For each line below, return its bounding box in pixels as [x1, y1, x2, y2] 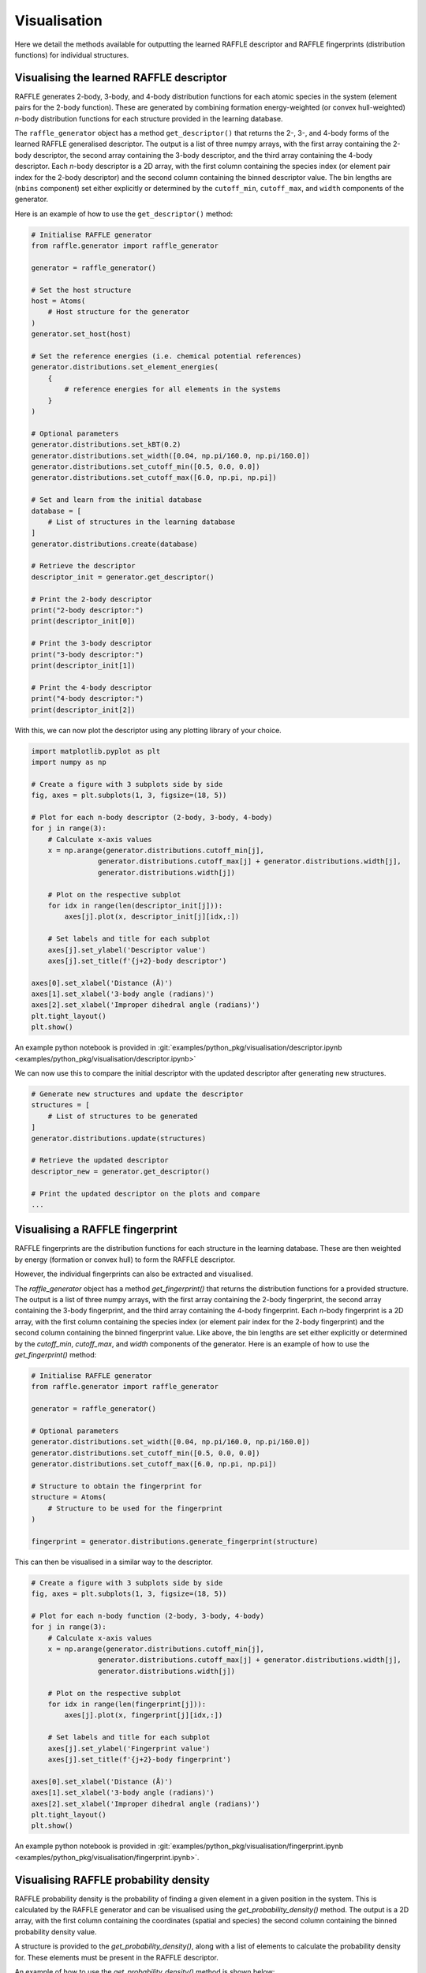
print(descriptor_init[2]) [31, 705, 136, 714]
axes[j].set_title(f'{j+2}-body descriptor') [47, 956, 227, 965]
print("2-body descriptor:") [31, 606, 144, 615]
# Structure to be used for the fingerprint [47, 1503, 223, 1513]
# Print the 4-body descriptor [31, 683, 153, 692]
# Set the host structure [31, 285, 132, 294]
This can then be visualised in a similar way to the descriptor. [14, 1557, 213, 1567]
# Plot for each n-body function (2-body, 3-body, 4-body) [31, 1611, 264, 1620]
